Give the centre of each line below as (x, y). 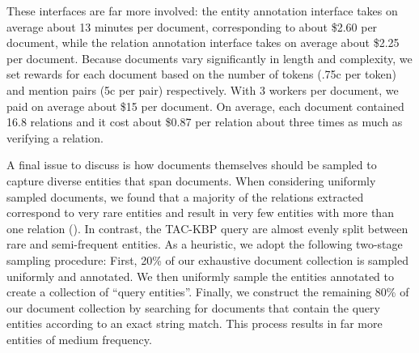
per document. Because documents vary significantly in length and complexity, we (209, 58)
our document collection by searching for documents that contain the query (193, 307)
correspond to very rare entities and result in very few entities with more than (200, 213)
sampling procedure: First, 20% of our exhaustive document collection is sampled (207, 259)
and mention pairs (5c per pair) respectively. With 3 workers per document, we (203, 89)
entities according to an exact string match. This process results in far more (195, 323)
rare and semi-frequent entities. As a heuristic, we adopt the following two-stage (205, 244)
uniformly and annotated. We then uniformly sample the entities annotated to (201, 276)
